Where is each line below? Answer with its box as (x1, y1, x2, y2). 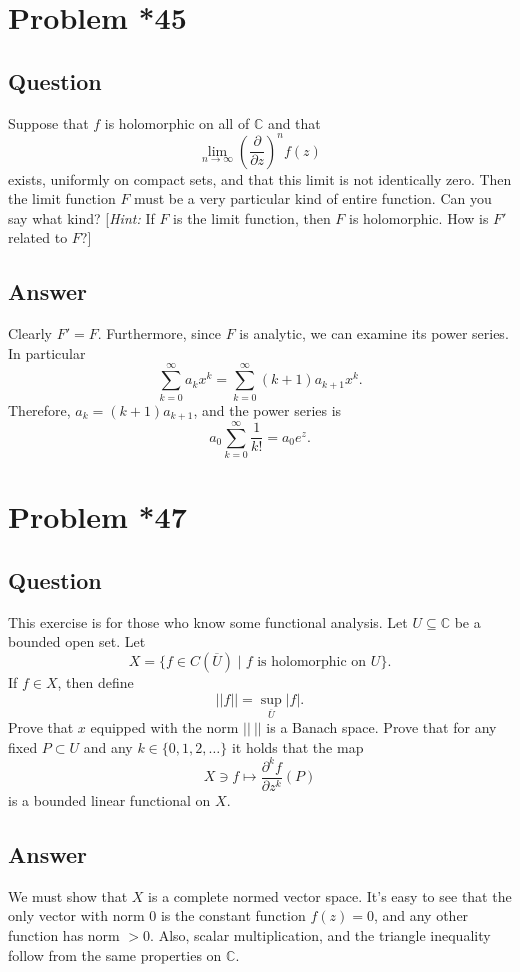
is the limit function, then (173, 207, 331, 228)
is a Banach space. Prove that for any (266, 717, 497, 738)
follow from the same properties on (8, 944, 222, 965)
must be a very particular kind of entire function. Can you (134, 188, 492, 209)
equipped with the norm (90, 717, 239, 738)
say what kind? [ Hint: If (8, 207, 155, 228)
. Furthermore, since (97, 323, 221, 344)
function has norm (8, 925, 120, 946)
